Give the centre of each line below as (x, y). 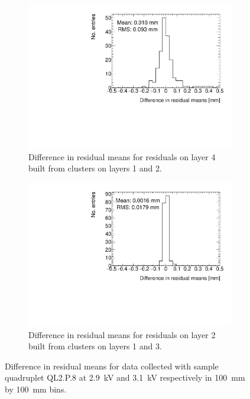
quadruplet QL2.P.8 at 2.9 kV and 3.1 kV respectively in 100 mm (125, 377)
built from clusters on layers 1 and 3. (95, 346)
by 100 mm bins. (36, 389)
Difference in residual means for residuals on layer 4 (122, 156)
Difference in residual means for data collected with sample (112, 366)
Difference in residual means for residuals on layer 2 (122, 334)
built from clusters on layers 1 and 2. (95, 168)
